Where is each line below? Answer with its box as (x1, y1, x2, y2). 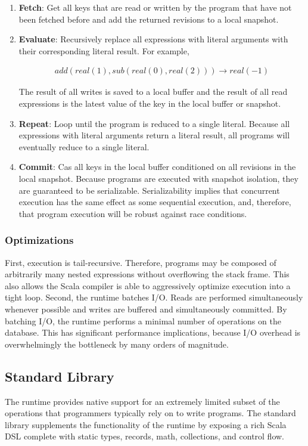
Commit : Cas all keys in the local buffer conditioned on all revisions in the (18, 160, 296, 173)
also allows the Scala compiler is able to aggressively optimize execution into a (5, 279, 291, 292)
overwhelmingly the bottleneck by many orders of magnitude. (5, 337, 229, 350)
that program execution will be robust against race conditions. (18, 207, 247, 219)
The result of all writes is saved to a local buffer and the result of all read (18, 85, 288, 98)
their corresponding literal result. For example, (18, 44, 189, 57)
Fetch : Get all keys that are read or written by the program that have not (18, 1, 292, 13)
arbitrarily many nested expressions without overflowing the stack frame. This (5, 268, 290, 280)
